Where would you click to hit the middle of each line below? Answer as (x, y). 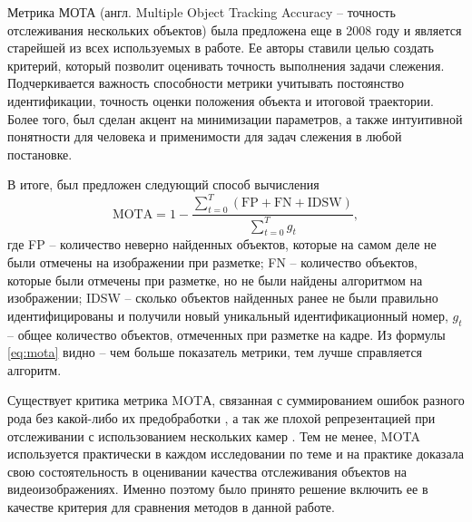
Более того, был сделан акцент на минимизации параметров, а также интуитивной (235, 118)
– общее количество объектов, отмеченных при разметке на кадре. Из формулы (226, 334)
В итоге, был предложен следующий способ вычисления (163, 184)
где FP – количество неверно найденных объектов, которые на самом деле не (222, 244)
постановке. (40, 154)
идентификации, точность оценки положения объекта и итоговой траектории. (221, 100)
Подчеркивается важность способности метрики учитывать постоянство (206, 83)
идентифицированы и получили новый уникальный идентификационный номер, (228, 315)
